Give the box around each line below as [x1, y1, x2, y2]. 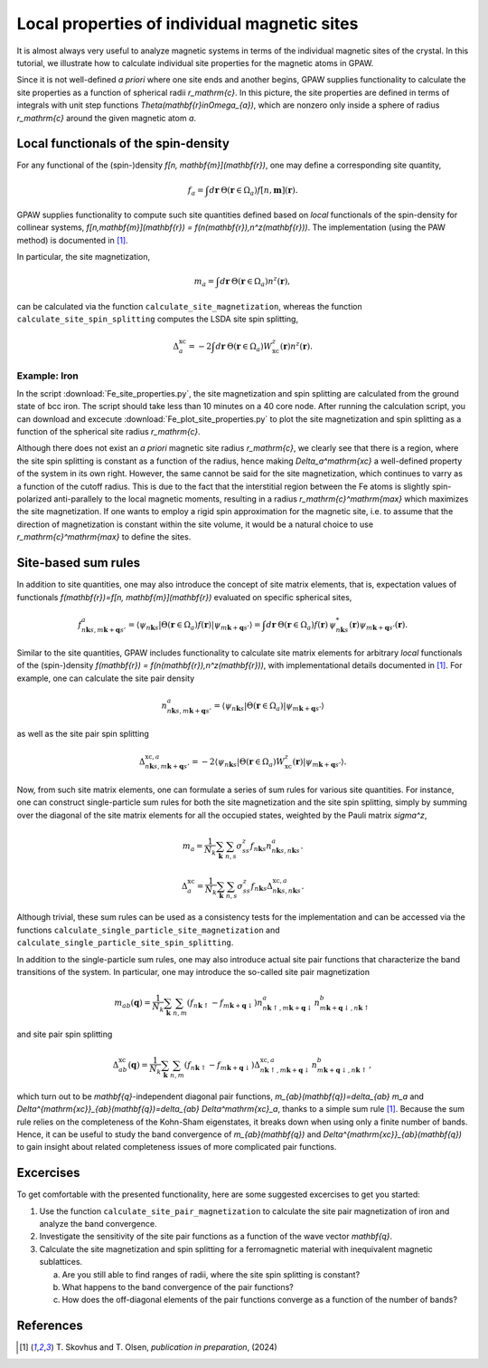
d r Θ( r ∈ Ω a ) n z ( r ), [220, 274, 291, 289]
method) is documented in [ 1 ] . [16, 234, 128, 245]
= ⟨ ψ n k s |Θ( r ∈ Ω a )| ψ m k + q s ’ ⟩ [213, 701, 325, 713]
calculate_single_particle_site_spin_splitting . [16, 937, 234, 948]
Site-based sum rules [16, 555, 140, 570]
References [16, 1318, 83, 1334]
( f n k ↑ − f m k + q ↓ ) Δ [183, 1060, 261, 1072]
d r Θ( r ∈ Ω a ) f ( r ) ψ [266, 620, 336, 632]
